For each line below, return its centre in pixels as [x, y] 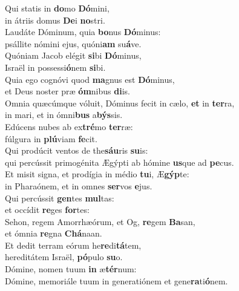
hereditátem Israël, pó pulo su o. [64, 257]
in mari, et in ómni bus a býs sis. [64, 115]
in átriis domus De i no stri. [55, 20]
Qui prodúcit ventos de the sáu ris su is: [77, 150]
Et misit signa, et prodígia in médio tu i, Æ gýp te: [97, 174]
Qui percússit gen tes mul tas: [60, 198]
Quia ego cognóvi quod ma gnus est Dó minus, [90, 79]
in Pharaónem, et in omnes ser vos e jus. [79, 185]
